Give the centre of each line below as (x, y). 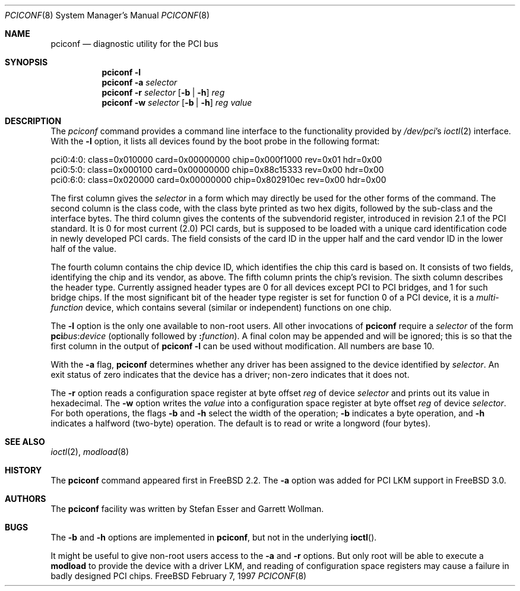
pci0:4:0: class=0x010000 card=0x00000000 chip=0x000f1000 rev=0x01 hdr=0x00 (216, 159)
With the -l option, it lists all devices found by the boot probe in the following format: (215, 141)
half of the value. (84, 249)
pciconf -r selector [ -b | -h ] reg (163, 92)
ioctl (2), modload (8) (90, 452)
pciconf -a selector (139, 82)
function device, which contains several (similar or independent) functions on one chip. (221, 307)
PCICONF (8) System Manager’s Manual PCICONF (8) (107, 15)
